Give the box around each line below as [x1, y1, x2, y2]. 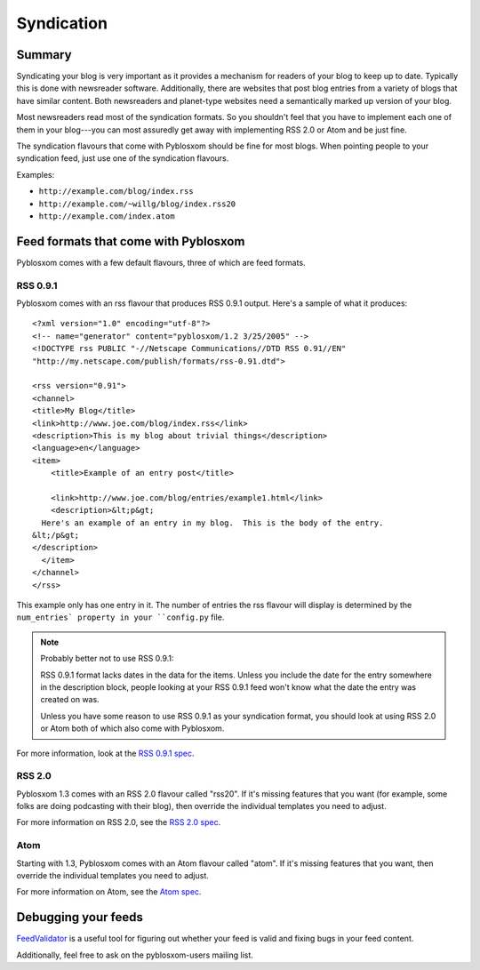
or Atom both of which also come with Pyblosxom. [40, 723, 225, 734]
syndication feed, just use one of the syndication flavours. [16, 153, 229, 164]
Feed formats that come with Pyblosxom [16, 234, 245, 249]
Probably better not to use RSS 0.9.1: [40, 653, 174, 664]
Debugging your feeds [16, 910, 144, 925]
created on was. [40, 694, 100, 705]
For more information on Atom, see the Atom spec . [16, 886, 202, 897]
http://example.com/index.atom [38, 211, 175, 221]
